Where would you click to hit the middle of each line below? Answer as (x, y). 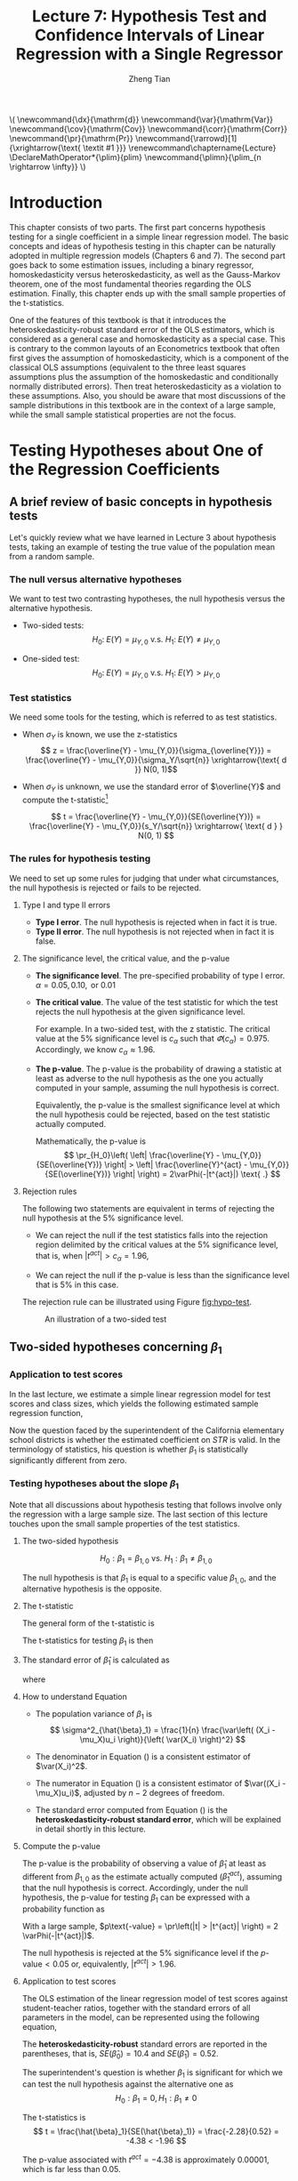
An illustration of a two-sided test (105, 1319)
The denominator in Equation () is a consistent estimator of (143, 1756)
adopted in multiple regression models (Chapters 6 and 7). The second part (148, 255)
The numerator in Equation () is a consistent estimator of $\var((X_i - (161, 1783)
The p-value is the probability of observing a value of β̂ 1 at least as (144, 1864)
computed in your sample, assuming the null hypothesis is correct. (157, 1088)
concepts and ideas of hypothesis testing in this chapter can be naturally (142, 245)
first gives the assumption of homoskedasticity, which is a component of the (149, 358)
